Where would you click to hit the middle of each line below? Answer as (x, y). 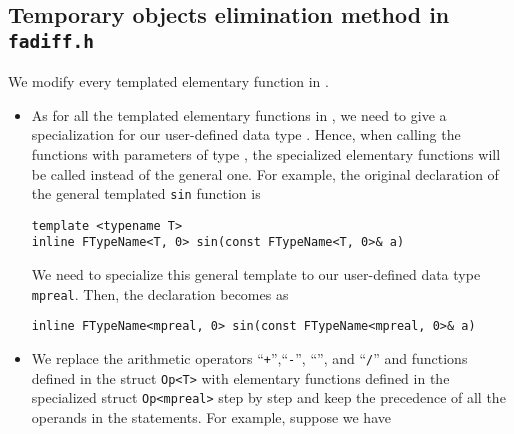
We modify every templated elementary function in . (168, 81)
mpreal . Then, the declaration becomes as (160, 293)
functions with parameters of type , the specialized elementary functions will (266, 153)
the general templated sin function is (146, 193)
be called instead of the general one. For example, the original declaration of (265, 173)
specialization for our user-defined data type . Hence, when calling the (246, 134)
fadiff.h (51, 41)
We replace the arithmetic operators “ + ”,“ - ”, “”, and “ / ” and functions (249, 358)
